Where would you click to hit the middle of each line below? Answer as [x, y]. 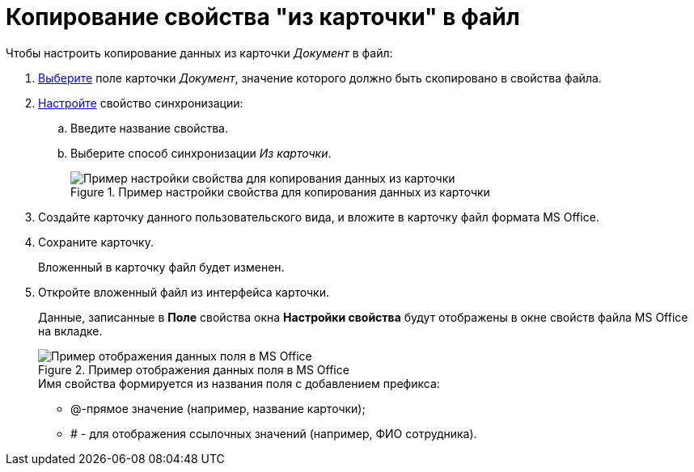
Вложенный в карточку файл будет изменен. [161, 267]
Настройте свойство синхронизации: [141, 103]
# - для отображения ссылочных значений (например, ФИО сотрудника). [274, 433]
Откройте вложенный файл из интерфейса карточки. [184, 292]
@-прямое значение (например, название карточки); [218, 408]
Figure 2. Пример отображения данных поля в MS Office [194, 369]
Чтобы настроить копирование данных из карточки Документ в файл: [199, 53]
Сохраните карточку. [96, 242]
